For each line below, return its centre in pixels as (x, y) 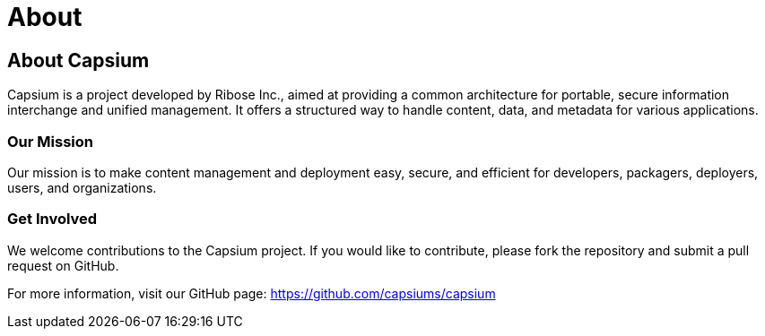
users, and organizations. (82, 187)
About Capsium (78, 60)
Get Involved (52, 219)
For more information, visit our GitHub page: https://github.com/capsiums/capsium (252, 293)
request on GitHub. (63, 265)
